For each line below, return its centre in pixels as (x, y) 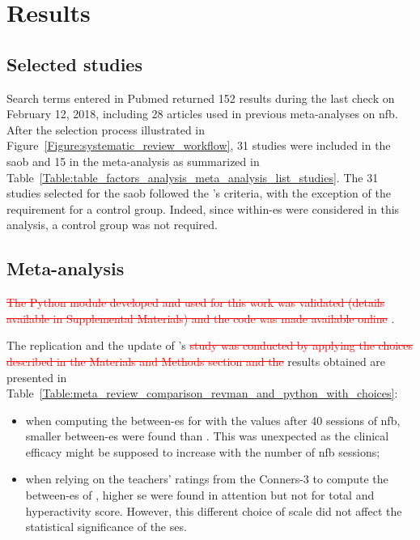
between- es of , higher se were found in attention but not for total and (200, 495)
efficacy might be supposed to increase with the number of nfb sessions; (203, 451)
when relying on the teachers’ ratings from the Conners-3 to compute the (207, 479)
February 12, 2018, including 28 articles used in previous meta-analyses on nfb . (202, 114)
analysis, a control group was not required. (112, 225)
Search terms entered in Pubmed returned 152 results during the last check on (201, 98)
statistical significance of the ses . (106, 527)
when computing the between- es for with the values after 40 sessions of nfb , (213, 420)
